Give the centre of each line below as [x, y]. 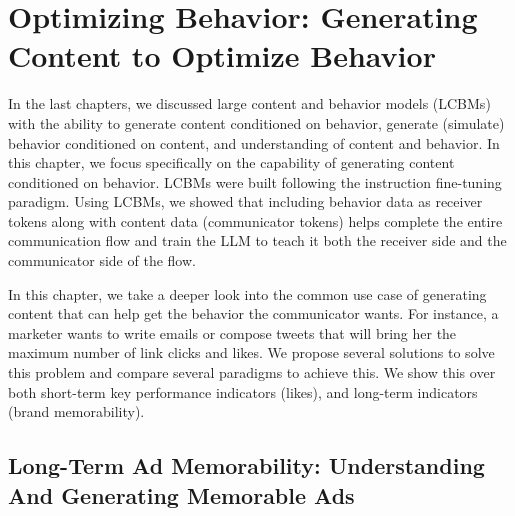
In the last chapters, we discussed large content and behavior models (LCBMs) [249, 103]
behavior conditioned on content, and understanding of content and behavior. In [254, 142]
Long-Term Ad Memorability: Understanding [246, 465]
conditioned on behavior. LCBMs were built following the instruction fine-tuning [255, 181]
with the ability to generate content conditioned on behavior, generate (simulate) [256, 122]
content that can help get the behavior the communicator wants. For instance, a [253, 313]
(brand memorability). [76, 411]
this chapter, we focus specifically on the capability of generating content [231, 162]
